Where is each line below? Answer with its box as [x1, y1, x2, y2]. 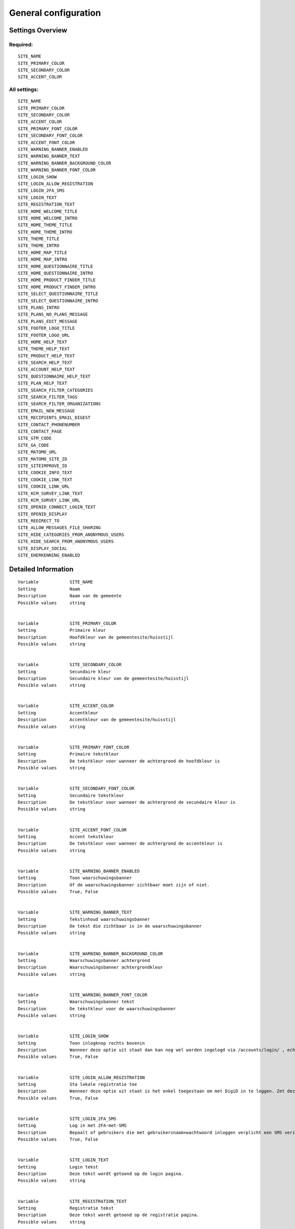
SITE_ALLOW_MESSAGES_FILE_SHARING [18, 525, 101, 530]
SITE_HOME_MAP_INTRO [18, 257, 67, 263]
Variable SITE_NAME [18, 579, 93, 585]
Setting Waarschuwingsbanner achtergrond [18, 958, 150, 963]
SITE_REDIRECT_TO [18, 518, 59, 524]
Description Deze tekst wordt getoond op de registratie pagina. [18, 1212, 200, 1218]
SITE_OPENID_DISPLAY [18, 511, 67, 517]
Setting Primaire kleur [18, 627, 106, 633]
